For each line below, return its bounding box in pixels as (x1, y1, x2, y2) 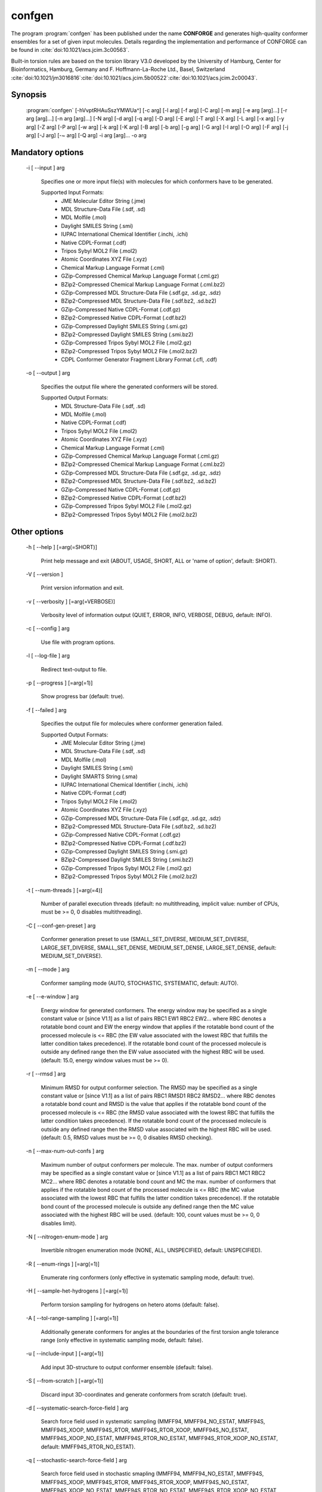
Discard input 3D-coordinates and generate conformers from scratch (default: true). (41, 1391, 247, 1398)
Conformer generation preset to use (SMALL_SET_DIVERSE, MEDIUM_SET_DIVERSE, (41, 936, 249, 943)
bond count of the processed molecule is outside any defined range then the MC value (41, 1203, 255, 1210)
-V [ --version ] (26, 571, 63, 578)
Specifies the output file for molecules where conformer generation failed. (41, 720, 223, 727)
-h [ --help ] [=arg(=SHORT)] (26, 544, 98, 551)
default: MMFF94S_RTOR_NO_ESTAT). (41, 1443, 135, 1450)
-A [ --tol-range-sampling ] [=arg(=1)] (26, 1315, 119, 1322)
